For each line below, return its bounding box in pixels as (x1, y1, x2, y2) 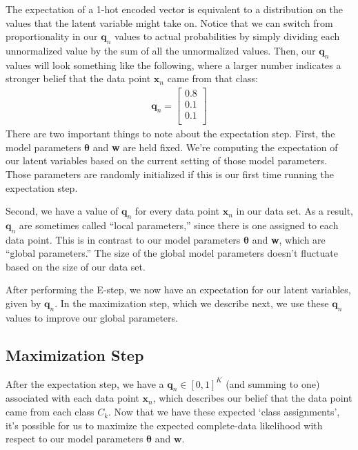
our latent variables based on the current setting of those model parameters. (6, 153, 328, 168)
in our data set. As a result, (236, 204, 353, 218)
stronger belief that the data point (6, 71, 151, 86)
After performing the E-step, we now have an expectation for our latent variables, (6, 282, 351, 297)
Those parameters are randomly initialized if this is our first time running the (6, 166, 334, 181)
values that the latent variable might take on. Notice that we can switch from (6, 15, 333, 30)
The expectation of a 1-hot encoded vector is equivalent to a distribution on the (6, 2, 344, 16)
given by (6, 296, 41, 311)
